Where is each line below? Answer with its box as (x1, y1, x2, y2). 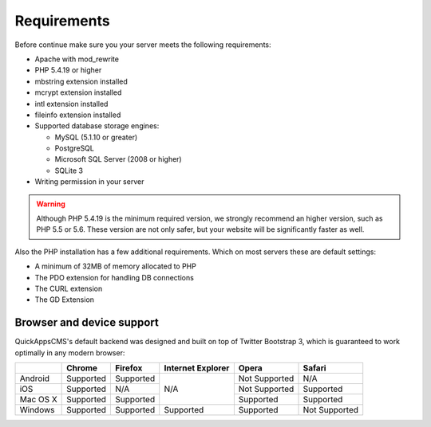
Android (19, 373, 50, 384)
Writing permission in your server (34, 177, 144, 186)
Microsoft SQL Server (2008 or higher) (54, 155, 183, 164)
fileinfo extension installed (34, 110, 121, 119)
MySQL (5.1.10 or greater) (54, 132, 138, 142)
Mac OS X (19, 394, 57, 405)
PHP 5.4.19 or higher (34, 65, 102, 75)
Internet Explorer (164, 362, 230, 374)
